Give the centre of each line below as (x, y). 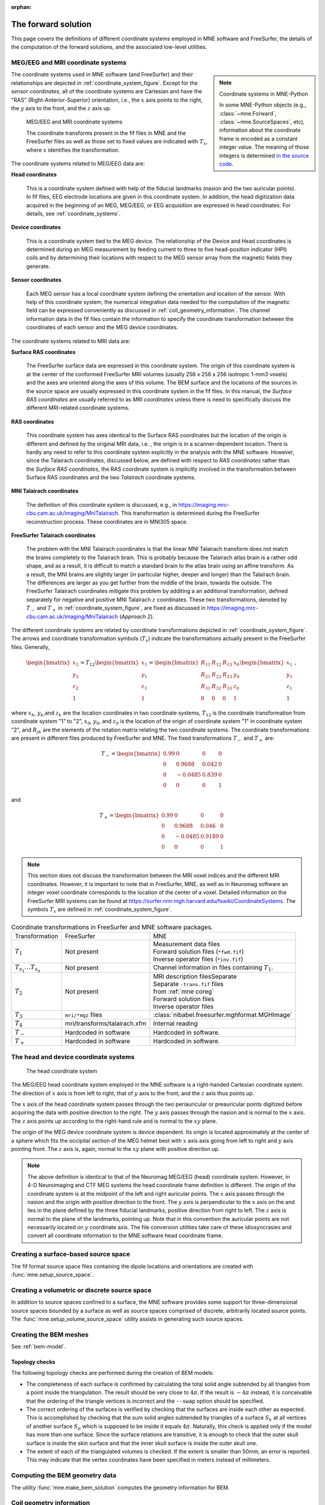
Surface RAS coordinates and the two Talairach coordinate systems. (111, 477)
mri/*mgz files (84, 1014)
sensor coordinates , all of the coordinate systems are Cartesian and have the (107, 92)
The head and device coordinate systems (73, 1057)
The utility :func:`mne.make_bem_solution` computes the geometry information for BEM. (120, 1488)
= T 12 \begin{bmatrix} (110, 663)
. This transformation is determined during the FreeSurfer (189, 513)
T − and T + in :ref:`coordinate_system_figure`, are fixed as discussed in (116, 609)
